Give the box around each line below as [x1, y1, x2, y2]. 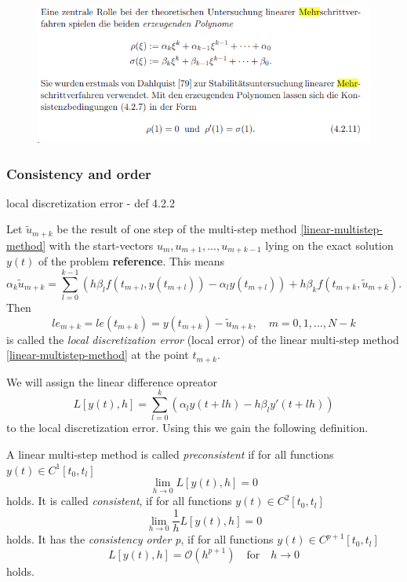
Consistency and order [6, 163, 151, 183]
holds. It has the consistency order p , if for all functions [6, 531, 274, 547]
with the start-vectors [49, 236, 154, 253]
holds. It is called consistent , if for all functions [6, 492, 232, 509]
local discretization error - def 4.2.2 [6, 194, 175, 210]
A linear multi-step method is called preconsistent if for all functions [6, 446, 334, 463]
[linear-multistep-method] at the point [6, 346, 189, 363]
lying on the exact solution [265, 236, 394, 253]
